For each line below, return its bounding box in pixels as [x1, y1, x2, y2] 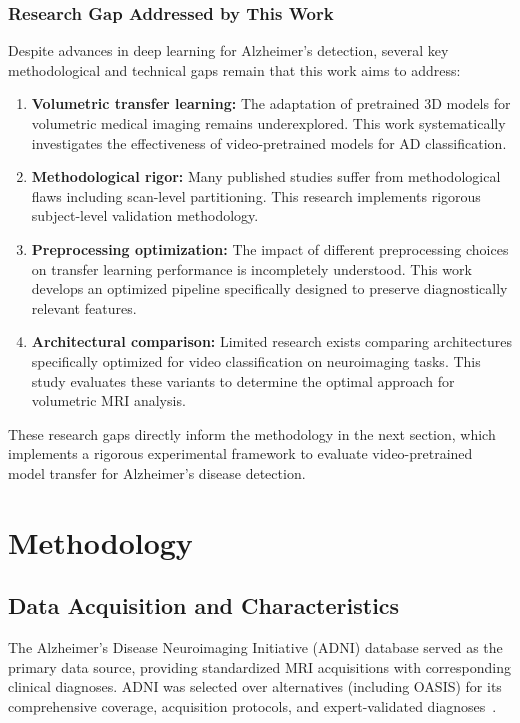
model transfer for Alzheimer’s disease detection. [8, 462, 306, 483]
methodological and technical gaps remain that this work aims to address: [8, 59, 461, 80]
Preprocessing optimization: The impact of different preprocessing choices [31, 238, 509, 259]
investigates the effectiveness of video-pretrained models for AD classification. [31, 132, 507, 153]
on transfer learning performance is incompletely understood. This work [31, 258, 472, 279]
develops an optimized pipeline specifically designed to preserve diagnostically [31, 278, 508, 299]
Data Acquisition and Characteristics [8, 590, 400, 621]
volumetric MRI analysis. [31, 390, 186, 411]
